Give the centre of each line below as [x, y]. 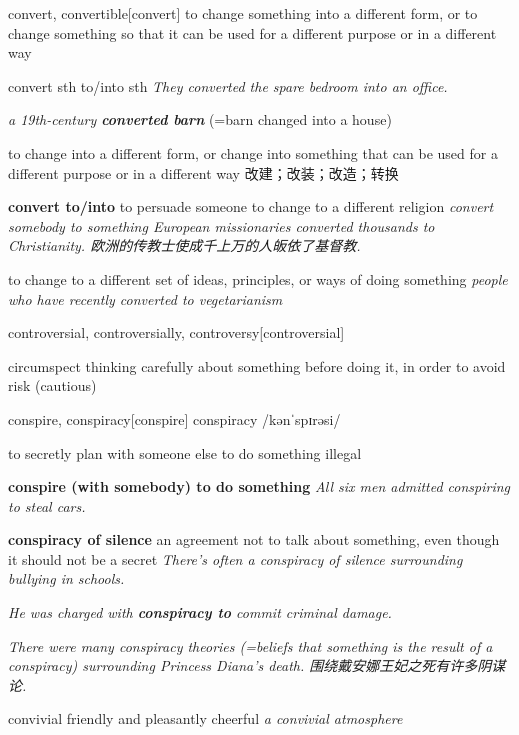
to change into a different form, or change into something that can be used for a [253, 152]
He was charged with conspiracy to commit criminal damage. [200, 612]
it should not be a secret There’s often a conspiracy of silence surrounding [235, 558]
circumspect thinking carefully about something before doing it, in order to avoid [257, 365]
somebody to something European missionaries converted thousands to [221, 225]
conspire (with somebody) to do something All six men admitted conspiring [259, 486]
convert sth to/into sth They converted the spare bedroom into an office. [228, 85]
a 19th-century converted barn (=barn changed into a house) [200, 119]
